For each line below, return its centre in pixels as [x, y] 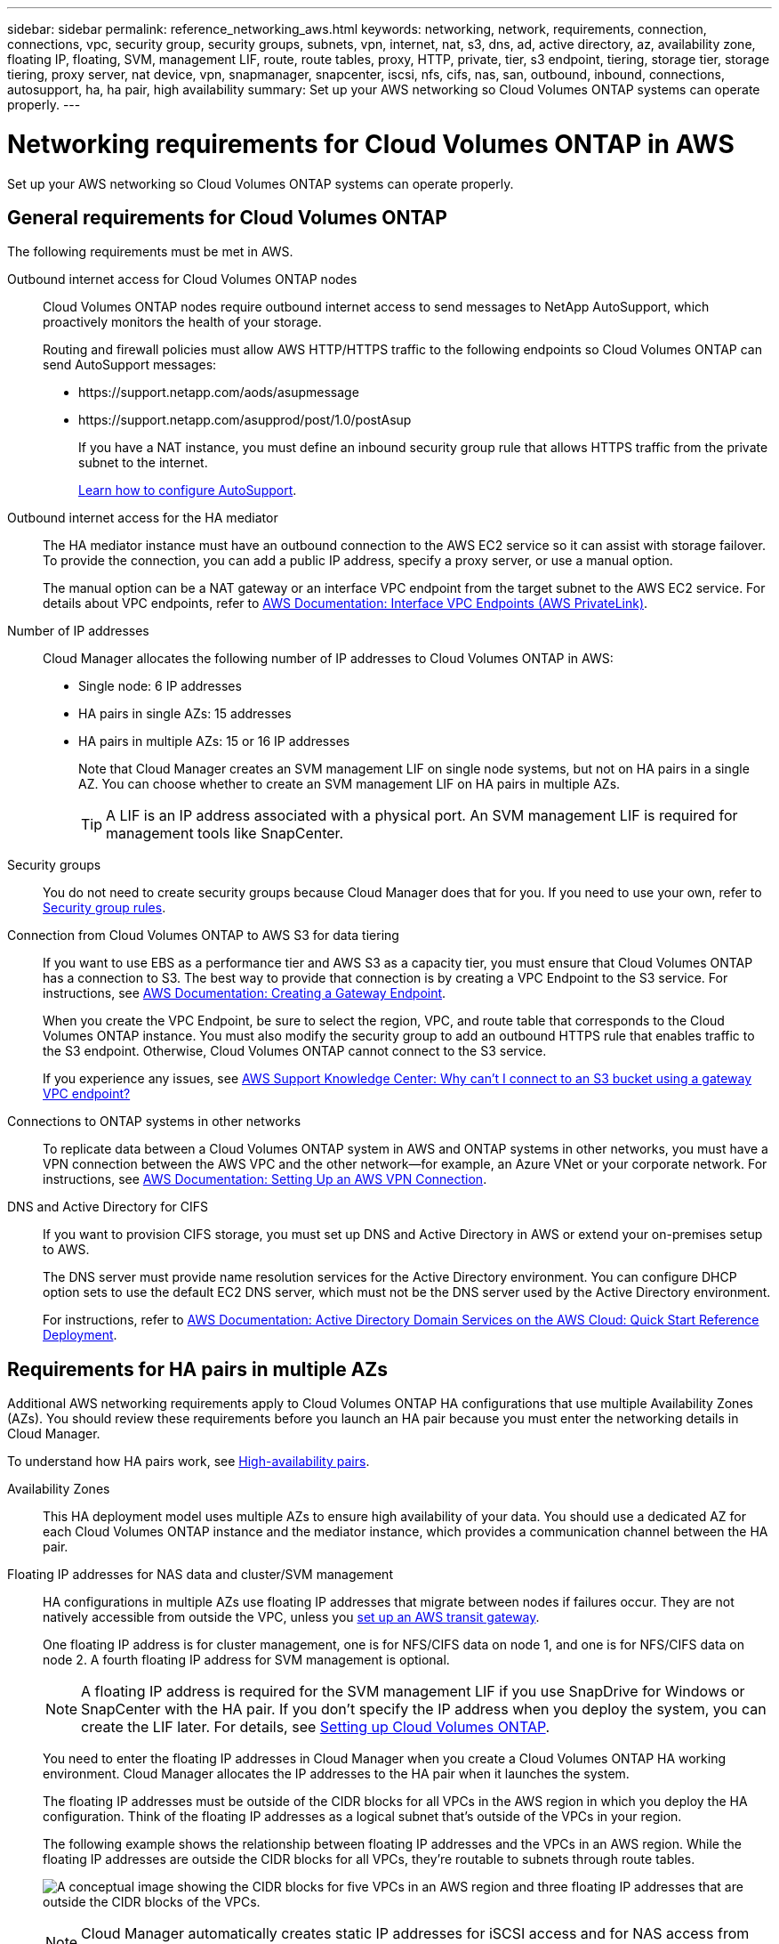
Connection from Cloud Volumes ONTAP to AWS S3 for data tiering [203, 936]
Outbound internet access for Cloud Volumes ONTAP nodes [182, 279]
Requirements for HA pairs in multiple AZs [198, 1369]
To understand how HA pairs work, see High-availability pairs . [189, 1462]
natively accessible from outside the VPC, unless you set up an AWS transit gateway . [291, 1617]
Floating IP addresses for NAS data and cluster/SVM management [200, 1575]
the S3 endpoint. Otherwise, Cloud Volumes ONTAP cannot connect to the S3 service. [295, 1051]
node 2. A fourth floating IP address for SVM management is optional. [246, 1660]
